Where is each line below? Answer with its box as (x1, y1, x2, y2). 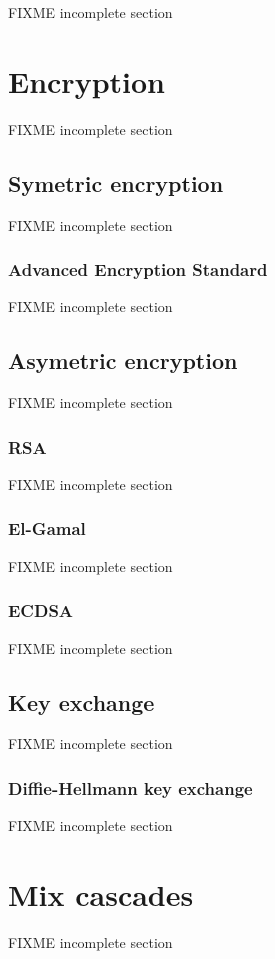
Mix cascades (8, 873, 194, 914)
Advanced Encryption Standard (8, 257, 268, 282)
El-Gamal (8, 516, 86, 541)
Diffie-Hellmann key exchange (8, 775, 253, 800)
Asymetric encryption (8, 345, 238, 376)
